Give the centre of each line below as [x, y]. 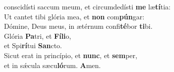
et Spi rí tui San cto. [33, 45]
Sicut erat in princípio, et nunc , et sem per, [71, 55]
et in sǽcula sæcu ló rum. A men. [53, 65]
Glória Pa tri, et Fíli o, [38, 36]
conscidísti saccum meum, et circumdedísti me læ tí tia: [87, 6]
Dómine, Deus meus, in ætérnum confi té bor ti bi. [78, 26]
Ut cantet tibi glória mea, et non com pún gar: [74, 16]
